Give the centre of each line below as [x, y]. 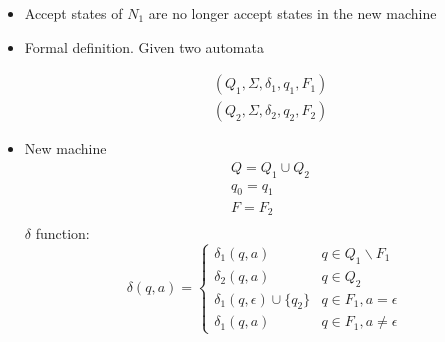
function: [62, 233]
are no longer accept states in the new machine [292, 13]
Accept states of [73, 13]
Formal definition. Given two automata [144, 46]
